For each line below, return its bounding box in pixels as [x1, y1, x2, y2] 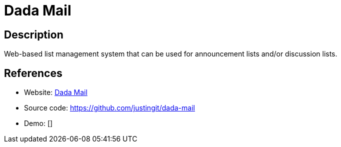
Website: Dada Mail [24, 88, 87, 97]
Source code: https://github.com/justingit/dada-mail [24, 103, 195, 112]
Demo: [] [24, 119, 53, 128]
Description [4, 28, 63, 41]
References [4, 66, 62, 79]
